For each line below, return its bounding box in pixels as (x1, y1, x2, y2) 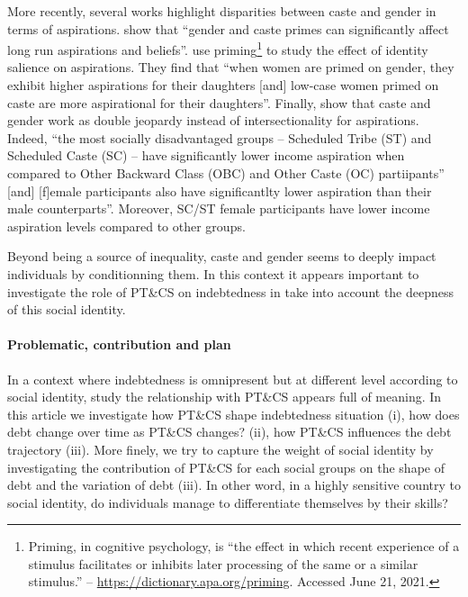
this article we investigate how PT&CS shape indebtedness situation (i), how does (7, 404, 460, 423)
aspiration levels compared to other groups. (7, 216, 246, 235)
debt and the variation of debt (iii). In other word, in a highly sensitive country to (7, 475, 461, 494)
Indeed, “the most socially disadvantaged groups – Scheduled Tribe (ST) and (7, 128, 432, 147)
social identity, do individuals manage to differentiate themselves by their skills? (7, 493, 448, 511)
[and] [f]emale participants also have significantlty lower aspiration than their (7, 181, 432, 200)
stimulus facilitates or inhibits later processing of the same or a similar (28, 554, 418, 573)
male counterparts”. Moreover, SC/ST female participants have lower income (7, 199, 430, 218)
